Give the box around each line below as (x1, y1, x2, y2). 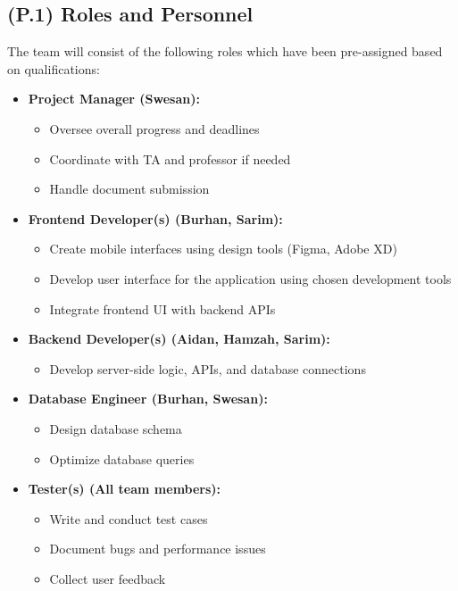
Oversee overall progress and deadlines (49, 119, 260, 137)
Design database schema (49, 419, 182, 437)
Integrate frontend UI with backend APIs (49, 299, 276, 318)
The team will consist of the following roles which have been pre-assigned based (7, 42, 443, 61)
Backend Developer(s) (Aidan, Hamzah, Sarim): (28, 329, 330, 348)
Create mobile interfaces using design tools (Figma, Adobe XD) (49, 239, 397, 258)
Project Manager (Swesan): (28, 89, 200, 108)
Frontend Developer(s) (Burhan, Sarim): (28, 209, 283, 228)
